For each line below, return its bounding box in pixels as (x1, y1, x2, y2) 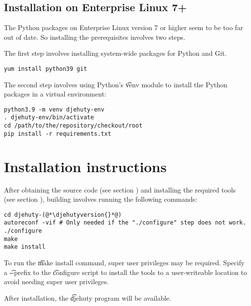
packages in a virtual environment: (4, 89, 106, 99)
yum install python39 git (4, 65, 87, 72)
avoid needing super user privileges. (4, 276, 109, 287)
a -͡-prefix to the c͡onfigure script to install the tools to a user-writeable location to (4, 267, 247, 277)
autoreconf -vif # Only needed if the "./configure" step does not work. (4, 219, 247, 226)
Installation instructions (4, 156, 167, 176)
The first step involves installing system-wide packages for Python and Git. (4, 48, 227, 58)
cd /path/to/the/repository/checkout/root (4, 122, 143, 129)
